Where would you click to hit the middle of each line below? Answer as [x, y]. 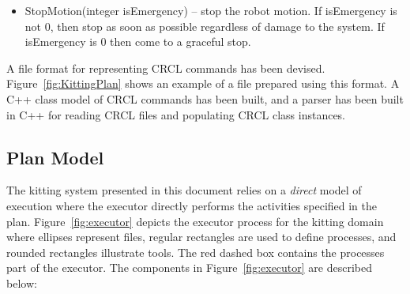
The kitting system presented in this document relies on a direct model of [184, 190]
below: [22, 283]
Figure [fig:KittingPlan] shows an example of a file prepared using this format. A [203, 83]
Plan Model [55, 157]
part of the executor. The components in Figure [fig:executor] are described [189, 268]
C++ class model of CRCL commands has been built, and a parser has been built [205, 98]
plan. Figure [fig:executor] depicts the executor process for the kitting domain [195, 221]
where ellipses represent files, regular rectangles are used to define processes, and [201, 237]
